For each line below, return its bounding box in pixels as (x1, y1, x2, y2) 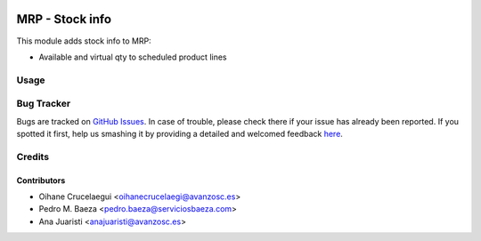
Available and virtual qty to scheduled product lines (38, 52, 227, 62)
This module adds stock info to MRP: (16, 36, 151, 46)
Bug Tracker (16, 98, 71, 110)
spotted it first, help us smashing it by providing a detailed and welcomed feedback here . (16, 129, 343, 139)
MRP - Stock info (16, 12, 111, 27)
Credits (16, 150, 49, 163)
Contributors (16, 174, 66, 186)
